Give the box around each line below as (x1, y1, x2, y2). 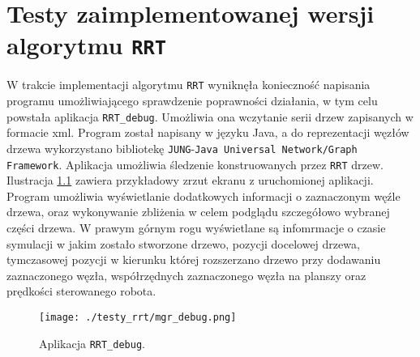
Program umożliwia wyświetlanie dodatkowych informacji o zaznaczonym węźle (6, 187, 401, 204)
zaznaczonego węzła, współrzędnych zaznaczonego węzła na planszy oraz (6, 266, 366, 283)
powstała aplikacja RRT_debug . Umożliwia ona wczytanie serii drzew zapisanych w (6, 108, 414, 125)
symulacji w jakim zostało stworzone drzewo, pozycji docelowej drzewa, (6, 235, 360, 252)
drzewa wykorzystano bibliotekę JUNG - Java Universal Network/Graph (6, 139, 358, 156)
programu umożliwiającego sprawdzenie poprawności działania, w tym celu (6, 92, 378, 109)
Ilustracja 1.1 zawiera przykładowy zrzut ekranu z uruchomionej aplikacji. (6, 172, 374, 189)
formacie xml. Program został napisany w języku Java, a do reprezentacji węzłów (6, 124, 409, 141)
